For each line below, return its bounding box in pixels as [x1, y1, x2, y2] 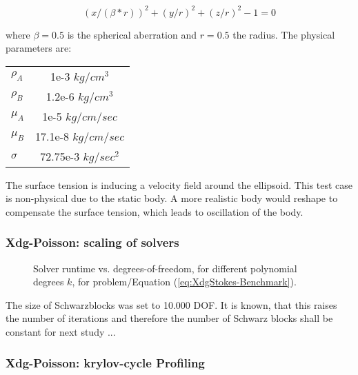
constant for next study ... [6, 325, 116, 339]
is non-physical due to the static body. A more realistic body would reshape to [6, 191, 338, 205]
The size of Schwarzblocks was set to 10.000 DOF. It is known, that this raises [6, 297, 337, 312]
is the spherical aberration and [67, 27, 197, 41]
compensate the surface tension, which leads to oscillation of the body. [6, 204, 304, 219]
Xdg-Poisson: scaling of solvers [6, 234, 179, 251]
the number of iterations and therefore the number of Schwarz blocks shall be [6, 311, 333, 325]
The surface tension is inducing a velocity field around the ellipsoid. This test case [6, 177, 353, 192]
